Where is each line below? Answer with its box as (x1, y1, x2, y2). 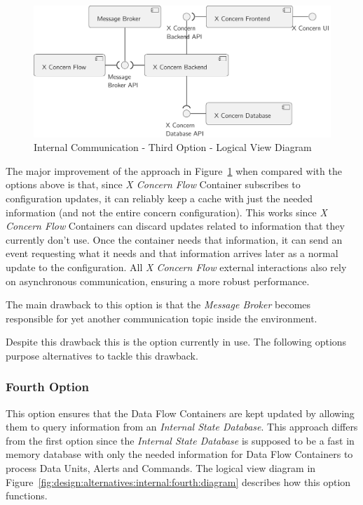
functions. (6, 488, 48, 503)
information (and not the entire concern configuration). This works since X (6, 204, 327, 219)
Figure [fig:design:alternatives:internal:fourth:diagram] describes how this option (6, 474, 351, 489)
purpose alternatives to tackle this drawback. (6, 348, 198, 362)
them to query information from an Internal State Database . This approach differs (6, 419, 358, 434)
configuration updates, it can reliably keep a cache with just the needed (6, 190, 313, 205)
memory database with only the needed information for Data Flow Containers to (6, 447, 353, 461)
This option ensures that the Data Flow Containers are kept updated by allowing (6, 405, 355, 420)
